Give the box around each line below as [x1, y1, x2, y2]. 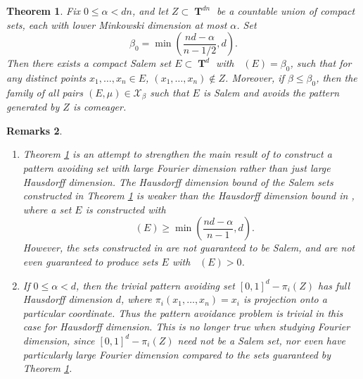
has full [317, 278, 350, 292]
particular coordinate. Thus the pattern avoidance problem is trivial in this [23, 305, 343, 320]
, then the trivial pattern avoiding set [76, 278, 235, 292]
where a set [23, 201, 72, 216]
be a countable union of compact [217, 4, 355, 18]
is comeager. [72, 99, 127, 114]
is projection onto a [243, 292, 327, 306]
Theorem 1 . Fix [6, 4, 80, 18]
